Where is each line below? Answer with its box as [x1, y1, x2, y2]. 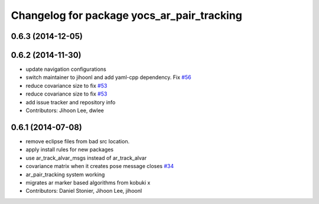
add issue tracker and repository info [25, 98, 116, 106]
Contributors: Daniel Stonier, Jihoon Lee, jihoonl [25, 187, 142, 195]
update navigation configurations [25, 65, 106, 73]
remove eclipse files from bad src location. [25, 137, 130, 144]
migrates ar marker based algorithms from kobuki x [25, 179, 151, 186]
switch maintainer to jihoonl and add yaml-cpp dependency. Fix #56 [25, 74, 191, 81]
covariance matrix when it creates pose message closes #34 [25, 163, 174, 170]
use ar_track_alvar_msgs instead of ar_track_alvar [25, 154, 147, 162]
